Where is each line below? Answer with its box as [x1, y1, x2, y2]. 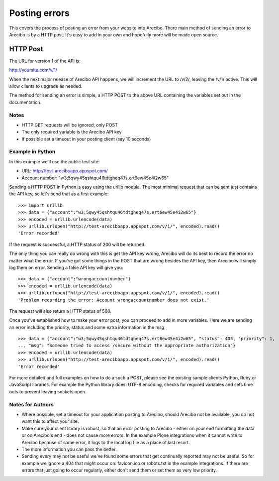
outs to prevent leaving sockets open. [9, 388, 87, 394]
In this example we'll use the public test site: [9, 158, 100, 164]
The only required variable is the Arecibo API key [21, 129, 122, 135]
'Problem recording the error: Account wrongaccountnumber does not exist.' [18, 297, 210, 303]
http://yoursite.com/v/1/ [9, 67, 57, 73]
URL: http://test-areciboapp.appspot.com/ [21, 168, 108, 174]
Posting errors [9, 7, 70, 18]
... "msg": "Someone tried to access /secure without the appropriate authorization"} [18, 343, 236, 349]
